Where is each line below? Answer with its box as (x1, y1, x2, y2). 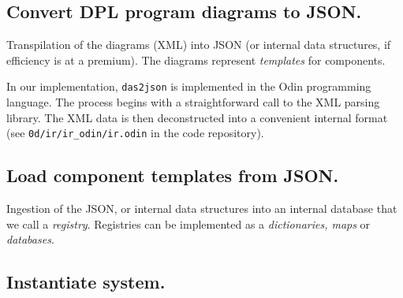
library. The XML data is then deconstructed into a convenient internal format (6, 109, 388, 125)
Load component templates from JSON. (6, 163, 339, 188)
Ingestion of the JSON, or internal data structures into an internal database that (6, 200, 397, 217)
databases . (6, 231, 54, 248)
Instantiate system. (6, 270, 166, 294)
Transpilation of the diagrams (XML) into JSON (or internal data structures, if (6, 36, 391, 53)
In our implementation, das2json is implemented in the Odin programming (6, 78, 371, 95)
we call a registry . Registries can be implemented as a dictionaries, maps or (6, 215, 371, 232)
